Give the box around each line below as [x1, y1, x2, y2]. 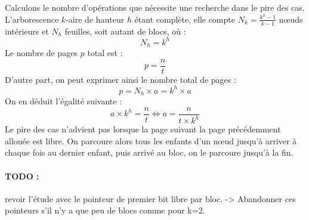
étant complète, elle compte [134, 13, 235, 25]
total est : [87, 47, 123, 59]
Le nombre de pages [5, 47, 78, 59]
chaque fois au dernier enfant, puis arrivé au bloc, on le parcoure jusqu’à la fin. [5, 146, 293, 159]
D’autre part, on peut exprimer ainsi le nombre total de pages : [5, 73, 236, 85]
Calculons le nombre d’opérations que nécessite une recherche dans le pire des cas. [5, 1, 305, 13]
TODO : [5, 169, 39, 182]
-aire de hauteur [66, 13, 125, 25]
